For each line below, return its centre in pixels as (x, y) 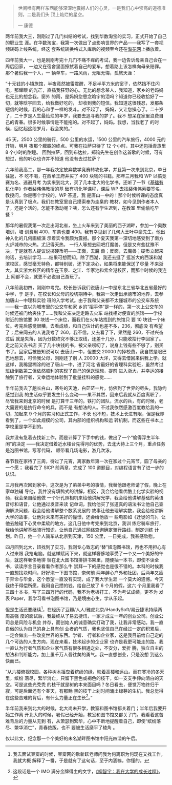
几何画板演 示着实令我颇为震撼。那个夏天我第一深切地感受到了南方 (93, 238)
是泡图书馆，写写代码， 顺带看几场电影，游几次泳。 (60, 450)
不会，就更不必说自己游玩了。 (51, 277)
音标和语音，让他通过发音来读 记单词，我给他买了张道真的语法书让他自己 (82, 504)
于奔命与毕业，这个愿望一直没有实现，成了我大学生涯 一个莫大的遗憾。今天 (84, 579)
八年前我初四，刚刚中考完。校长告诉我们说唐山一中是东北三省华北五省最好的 (86, 287)
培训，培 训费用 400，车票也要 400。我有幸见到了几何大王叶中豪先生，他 (83, 232)
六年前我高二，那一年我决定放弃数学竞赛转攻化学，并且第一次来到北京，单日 (86, 169)
